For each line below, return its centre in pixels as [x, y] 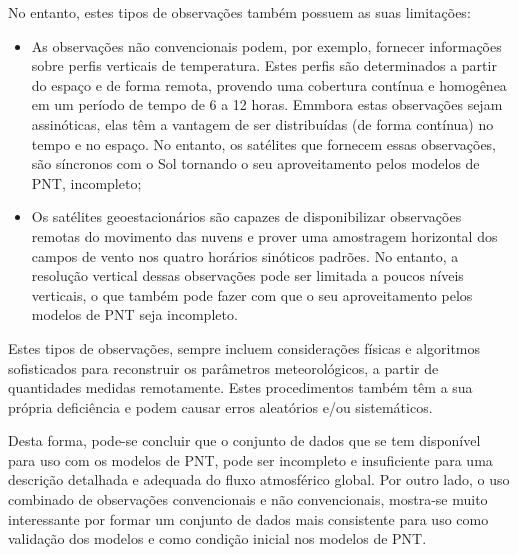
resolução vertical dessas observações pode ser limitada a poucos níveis [247, 275]
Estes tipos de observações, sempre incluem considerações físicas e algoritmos [244, 347]
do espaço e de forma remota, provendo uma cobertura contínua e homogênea [269, 84]
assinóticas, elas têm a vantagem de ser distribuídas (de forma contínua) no [262, 123]
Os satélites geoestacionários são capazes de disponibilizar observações [246, 216]
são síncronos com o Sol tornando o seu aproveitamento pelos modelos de [255, 163]
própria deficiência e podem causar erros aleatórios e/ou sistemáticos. [220, 406]
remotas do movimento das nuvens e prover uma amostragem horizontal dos [264, 235]
